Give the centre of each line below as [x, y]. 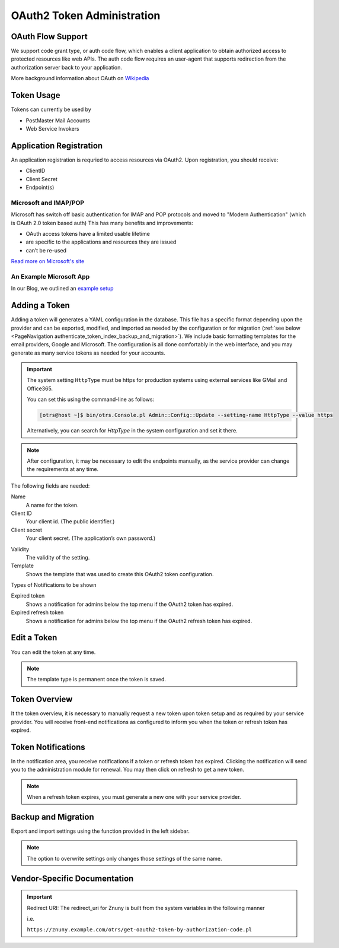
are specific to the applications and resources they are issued [101, 242]
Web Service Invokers [52, 128]
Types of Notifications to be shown [54, 585]
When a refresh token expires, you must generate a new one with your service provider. [134, 797]
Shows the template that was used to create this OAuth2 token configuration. [120, 574]
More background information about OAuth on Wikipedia [80, 78]
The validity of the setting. [58, 557]
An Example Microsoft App [50, 276]
